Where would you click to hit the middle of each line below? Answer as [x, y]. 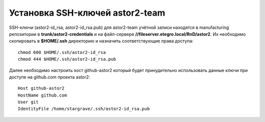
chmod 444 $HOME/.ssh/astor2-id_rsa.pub [67, 59]
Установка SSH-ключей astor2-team [87, 13]
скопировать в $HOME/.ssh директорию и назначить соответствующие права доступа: [101, 41]
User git [28, 102]
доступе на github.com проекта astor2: [50, 77]
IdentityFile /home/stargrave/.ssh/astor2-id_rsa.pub [84, 109]
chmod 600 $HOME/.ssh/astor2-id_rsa [62, 52]
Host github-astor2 [41, 88]
